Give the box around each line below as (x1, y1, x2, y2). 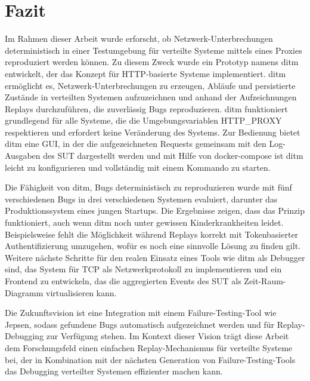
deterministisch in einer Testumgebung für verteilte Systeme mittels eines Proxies (5, 44, 302, 56)
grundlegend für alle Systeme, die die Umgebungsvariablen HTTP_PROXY (5, 114, 282, 127)
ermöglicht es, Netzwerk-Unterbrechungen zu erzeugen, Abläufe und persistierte (5, 79, 296, 91)
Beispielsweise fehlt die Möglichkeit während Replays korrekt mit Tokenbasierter (5, 228, 299, 240)
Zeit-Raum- (244, 275, 286, 287)
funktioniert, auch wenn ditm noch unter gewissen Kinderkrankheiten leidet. (5, 216, 284, 229)
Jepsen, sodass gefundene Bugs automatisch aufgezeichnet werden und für (5, 318, 275, 330)
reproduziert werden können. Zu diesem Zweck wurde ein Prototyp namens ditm (5, 56, 299, 68)
